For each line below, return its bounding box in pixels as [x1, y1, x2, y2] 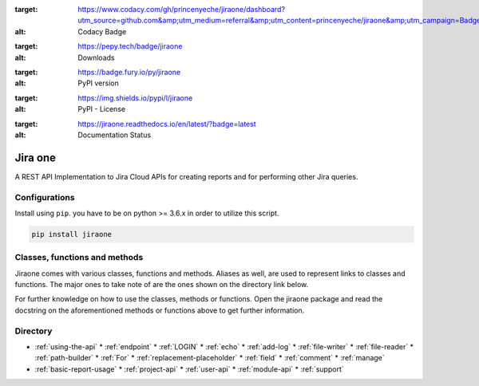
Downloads [77, 53, 115, 62]
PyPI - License [77, 104, 126, 114]
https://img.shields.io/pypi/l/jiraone [77, 93, 193, 103]
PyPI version [77, 78, 119, 88]
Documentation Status [77, 130, 152, 140]
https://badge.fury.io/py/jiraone [77, 67, 181, 77]
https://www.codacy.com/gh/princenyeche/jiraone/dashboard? [77, 5, 286, 14]
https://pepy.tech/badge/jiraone [77, 41, 183, 51]
